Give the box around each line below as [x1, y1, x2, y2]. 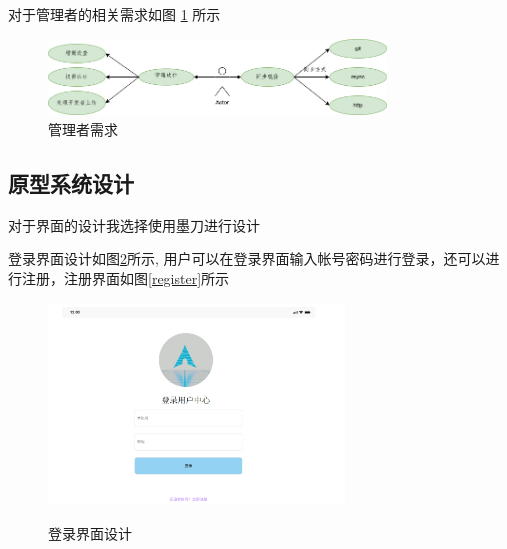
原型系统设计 [8, 167, 134, 198]
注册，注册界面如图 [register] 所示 [21, 267, 230, 288]
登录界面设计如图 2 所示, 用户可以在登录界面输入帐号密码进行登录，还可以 [8, 248, 486, 269]
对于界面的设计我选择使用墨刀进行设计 [8, 214, 260, 235]
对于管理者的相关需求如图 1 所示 [8, 4, 221, 24]
